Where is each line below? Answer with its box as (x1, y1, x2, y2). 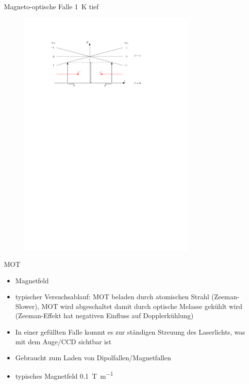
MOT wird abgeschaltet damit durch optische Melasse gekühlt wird (41, 301, 242, 311)
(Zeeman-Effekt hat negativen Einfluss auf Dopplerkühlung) (15, 310, 194, 321)
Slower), (15, 301, 39, 311)
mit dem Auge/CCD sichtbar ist (15, 336, 112, 346)
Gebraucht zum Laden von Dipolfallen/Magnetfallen (15, 353, 171, 363)
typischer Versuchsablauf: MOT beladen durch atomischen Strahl (15, 292, 209, 302)
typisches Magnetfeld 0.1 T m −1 (15, 369, 114, 381)
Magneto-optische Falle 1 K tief (4, 1, 99, 11)
